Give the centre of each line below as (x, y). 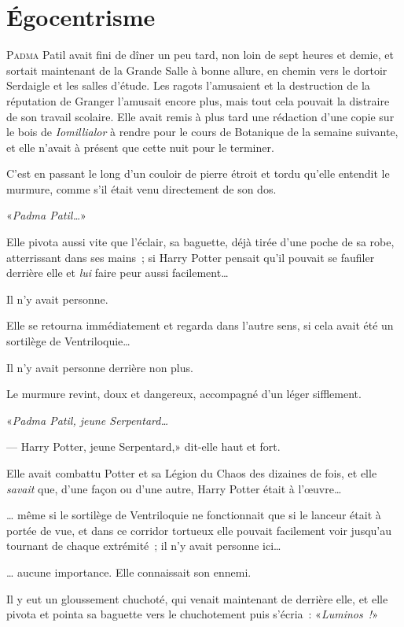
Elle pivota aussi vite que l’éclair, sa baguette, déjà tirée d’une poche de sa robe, (200, 242)
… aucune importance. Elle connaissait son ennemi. (129, 572)
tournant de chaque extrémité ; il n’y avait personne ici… (144, 546)
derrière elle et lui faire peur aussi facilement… (118, 273)
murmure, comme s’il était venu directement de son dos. (141, 188)
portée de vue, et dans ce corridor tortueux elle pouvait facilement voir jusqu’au (199, 530)
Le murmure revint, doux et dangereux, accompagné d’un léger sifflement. (184, 394)
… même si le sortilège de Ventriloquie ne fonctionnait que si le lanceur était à (194, 515)
